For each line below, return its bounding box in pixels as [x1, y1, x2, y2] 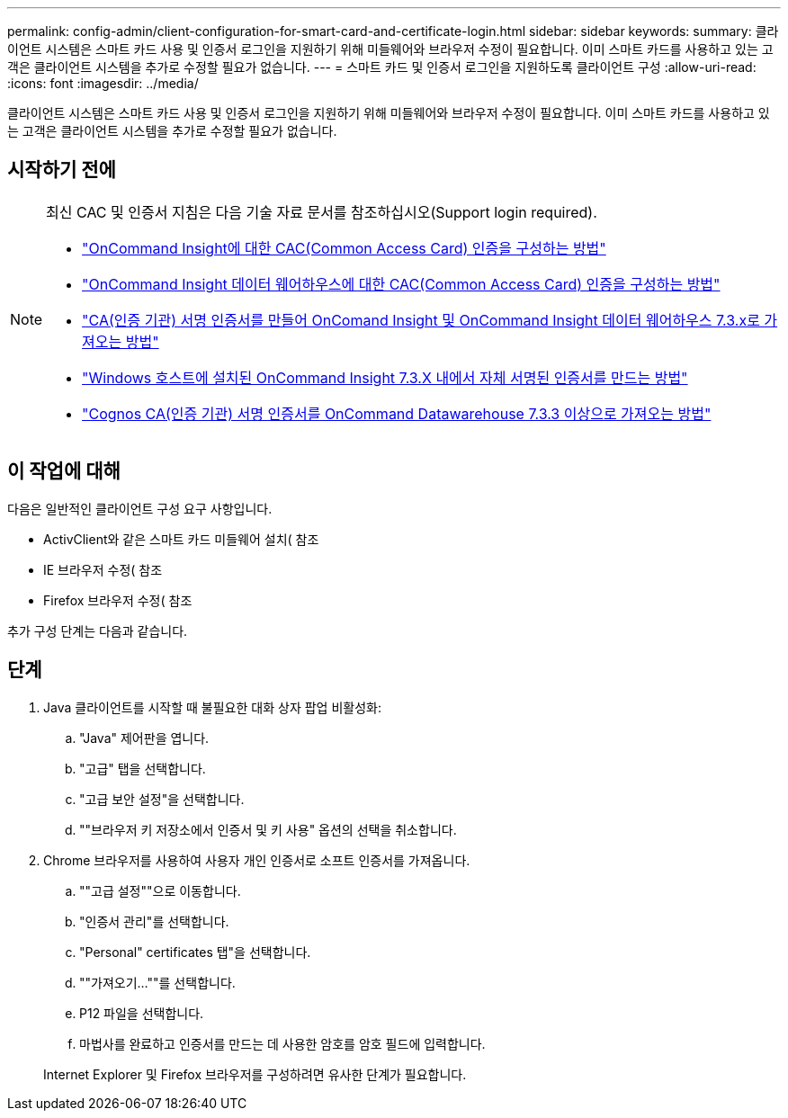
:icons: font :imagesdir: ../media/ [7, 76, 199, 91]
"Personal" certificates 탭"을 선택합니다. [79, 944, 311, 960]
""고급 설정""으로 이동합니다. [79, 882, 241, 899]
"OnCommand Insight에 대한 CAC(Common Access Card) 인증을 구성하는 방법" [82, 238, 606, 257]
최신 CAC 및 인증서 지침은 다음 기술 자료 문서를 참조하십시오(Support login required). [46, 202, 597, 221]
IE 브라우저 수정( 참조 [43, 561, 163, 577]
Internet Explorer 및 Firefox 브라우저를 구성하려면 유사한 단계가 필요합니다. [43, 1066, 467, 1082]
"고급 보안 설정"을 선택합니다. [79, 791, 245, 807]
